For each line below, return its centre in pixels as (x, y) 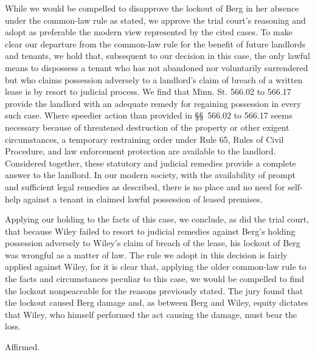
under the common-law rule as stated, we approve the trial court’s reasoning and (155, 20)
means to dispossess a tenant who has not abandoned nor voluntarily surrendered (157, 67)
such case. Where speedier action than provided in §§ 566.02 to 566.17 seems (149, 115)
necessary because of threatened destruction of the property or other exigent (147, 127)
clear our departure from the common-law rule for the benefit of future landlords (155, 43)
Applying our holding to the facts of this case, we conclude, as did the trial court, (157, 219)
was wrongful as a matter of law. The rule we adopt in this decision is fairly (146, 254)
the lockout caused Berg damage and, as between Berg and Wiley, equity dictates (157, 302)
